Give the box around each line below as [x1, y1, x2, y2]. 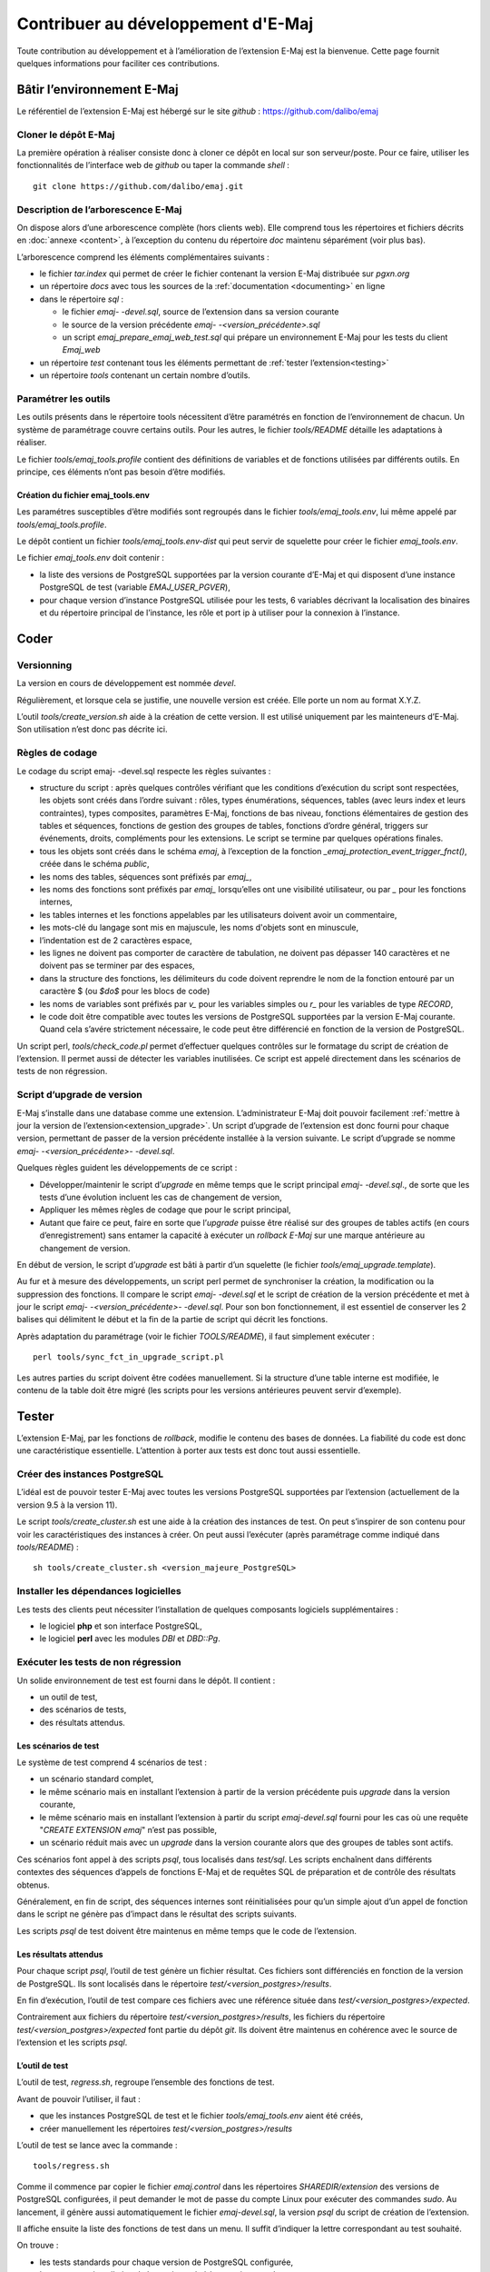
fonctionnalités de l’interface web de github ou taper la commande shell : [16, 160, 290, 171]
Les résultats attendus [16, 1948, 103, 1959]
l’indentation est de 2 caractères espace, [39, 934, 192, 945]
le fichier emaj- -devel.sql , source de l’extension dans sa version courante [62, 306, 339, 317]
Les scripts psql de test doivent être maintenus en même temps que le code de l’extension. [16, 1925, 358, 1936]
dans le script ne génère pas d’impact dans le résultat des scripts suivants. [16, 1908, 297, 1919]
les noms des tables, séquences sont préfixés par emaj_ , [39, 871, 252, 882]
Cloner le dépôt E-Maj [16, 128, 115, 141]
